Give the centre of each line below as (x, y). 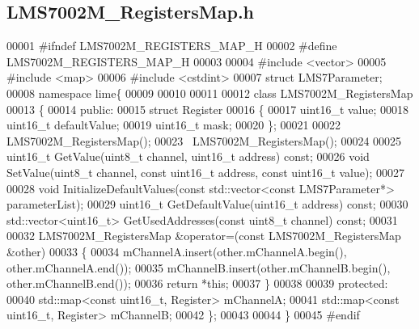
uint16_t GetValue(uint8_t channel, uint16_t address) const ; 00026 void (188, 156)
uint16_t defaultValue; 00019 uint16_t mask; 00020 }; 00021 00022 (174, 125)
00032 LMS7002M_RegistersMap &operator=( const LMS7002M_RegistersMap (204, 236)
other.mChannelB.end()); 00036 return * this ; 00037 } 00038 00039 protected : (197, 283)
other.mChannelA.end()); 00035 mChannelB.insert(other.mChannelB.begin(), (199, 267)
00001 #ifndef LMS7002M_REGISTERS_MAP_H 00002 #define (172, 46)
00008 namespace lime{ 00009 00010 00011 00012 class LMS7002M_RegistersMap (210, 93)
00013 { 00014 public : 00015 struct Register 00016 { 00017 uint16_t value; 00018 (208, 109)
